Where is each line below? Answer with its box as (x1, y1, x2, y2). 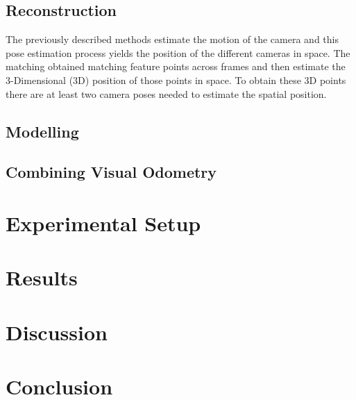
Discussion (6, 317, 108, 346)
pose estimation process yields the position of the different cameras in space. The (6, 45, 350, 60)
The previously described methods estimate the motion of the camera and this (6, 32, 339, 47)
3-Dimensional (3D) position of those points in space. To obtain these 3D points (6, 72, 346, 87)
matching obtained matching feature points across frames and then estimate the (6, 59, 346, 74)
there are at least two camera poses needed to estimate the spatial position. (6, 86, 327, 101)
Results (6, 263, 78, 292)
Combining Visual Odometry (6, 161, 217, 183)
